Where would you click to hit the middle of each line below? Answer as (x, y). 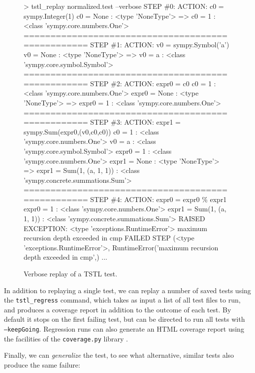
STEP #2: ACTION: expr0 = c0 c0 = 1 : (153, 83)
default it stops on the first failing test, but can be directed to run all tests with (125, 319)
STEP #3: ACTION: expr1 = (135, 122)
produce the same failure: (42, 365)
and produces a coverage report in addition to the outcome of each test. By (118, 309)
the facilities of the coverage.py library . (66, 338)
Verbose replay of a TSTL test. (71, 274)
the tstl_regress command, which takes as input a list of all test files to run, (122, 300)
